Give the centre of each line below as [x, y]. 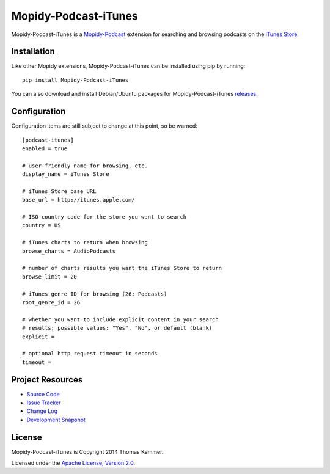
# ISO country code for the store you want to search [104, 217]
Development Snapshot [56, 420]
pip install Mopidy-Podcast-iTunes [75, 80]
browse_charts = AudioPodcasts [69, 251]
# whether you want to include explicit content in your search [121, 319]
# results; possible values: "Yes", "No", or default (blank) [117, 328]
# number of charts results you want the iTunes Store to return [122, 268]
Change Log [42, 411]
